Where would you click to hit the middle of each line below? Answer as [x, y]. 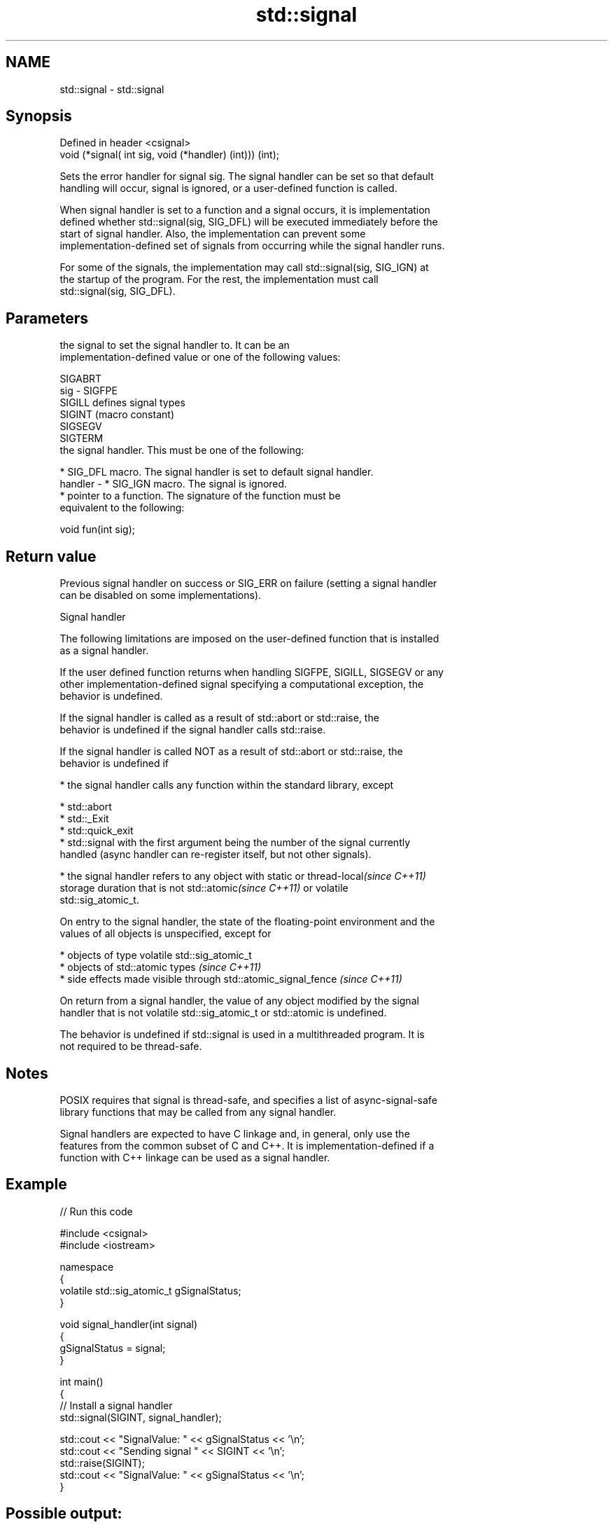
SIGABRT [81, 379]
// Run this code [96, 1211]
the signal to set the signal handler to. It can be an [175, 345]
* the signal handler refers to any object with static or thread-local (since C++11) [243, 876]
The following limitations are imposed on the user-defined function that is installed [249, 639]
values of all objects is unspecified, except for [165, 934]
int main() [82, 1381]
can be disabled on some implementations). [161, 595]
